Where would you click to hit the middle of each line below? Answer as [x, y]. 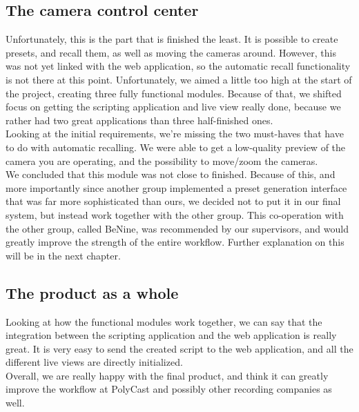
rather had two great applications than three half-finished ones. [139, 120]
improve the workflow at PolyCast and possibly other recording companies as [169, 389]
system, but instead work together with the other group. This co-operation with [175, 214]
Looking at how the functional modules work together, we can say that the [164, 321]
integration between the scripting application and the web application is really [171, 335]
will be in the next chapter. [63, 255]
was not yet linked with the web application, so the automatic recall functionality [178, 66]
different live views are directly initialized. [94, 362]
